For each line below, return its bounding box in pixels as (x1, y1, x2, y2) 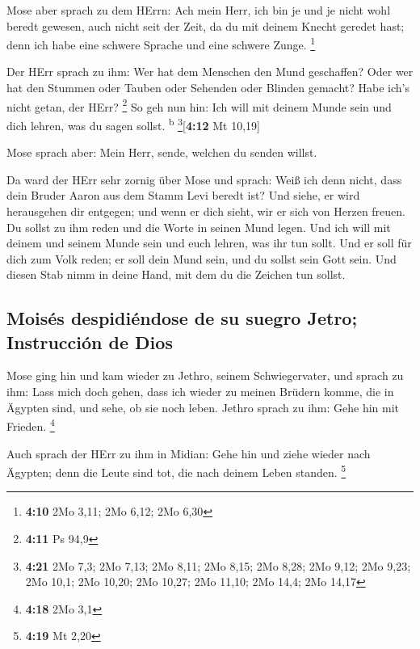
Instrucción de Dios (6, 329, 173, 354)
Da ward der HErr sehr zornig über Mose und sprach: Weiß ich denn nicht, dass (6, 171, 402, 188)
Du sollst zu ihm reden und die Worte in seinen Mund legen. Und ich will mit (6, 218, 391, 235)
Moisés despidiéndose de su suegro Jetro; (6, 306, 358, 331)
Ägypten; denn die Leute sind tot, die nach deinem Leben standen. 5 (6, 461, 346, 480)
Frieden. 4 (6, 415, 55, 434)
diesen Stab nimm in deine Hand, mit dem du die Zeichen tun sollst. (6, 266, 346, 283)
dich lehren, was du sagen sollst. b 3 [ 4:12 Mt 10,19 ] (6, 114, 260, 133)
